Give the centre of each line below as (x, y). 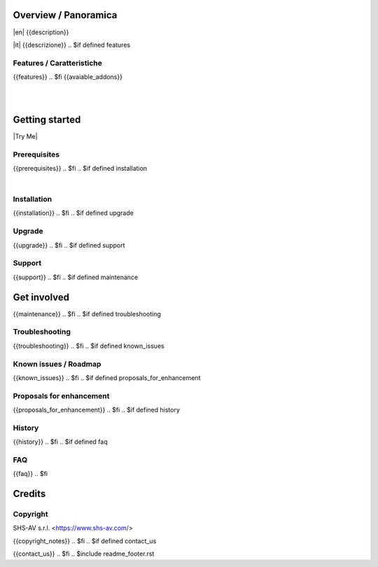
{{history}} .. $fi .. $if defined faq (60, 442)
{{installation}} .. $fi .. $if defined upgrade (73, 213)
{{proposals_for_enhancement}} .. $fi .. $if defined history (96, 410)
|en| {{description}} (41, 32)
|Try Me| (25, 136)
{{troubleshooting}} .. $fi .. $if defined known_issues (89, 346)
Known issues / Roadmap (57, 364)
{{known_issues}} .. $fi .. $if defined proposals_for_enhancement (107, 377)
